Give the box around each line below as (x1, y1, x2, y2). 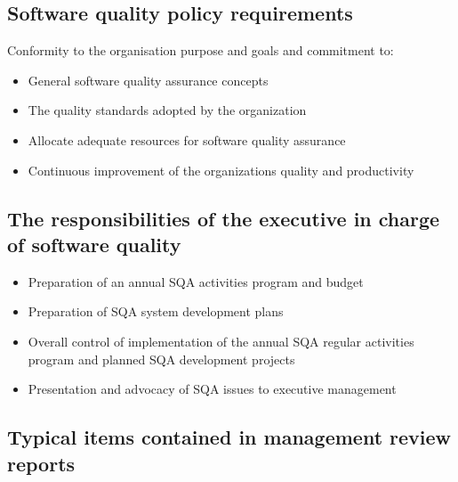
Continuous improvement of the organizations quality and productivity (28, 160, 414, 179)
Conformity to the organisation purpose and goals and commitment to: (7, 41, 394, 60)
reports (7, 449, 76, 477)
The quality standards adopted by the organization (28, 101, 307, 119)
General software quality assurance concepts (28, 70, 269, 89)
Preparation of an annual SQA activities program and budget (28, 272, 364, 290)
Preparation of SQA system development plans (28, 302, 284, 321)
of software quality (7, 230, 181, 257)
